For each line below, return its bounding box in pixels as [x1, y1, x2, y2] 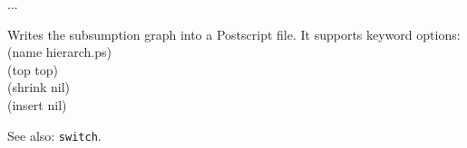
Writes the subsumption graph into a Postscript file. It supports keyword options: [7, 24, 461, 43]
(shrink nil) [7, 78, 70, 97]
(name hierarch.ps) [7, 42, 112, 61]
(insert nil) [7, 95, 67, 114]
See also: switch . [7, 125, 102, 144]
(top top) [7, 60, 59, 79]
